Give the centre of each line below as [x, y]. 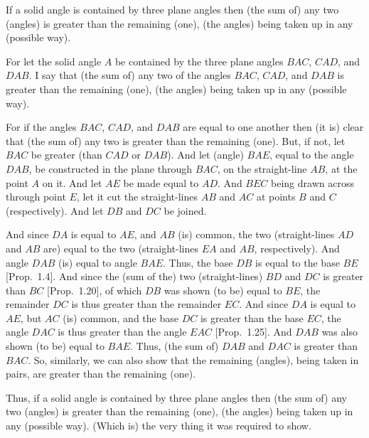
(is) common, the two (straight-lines [256, 234]
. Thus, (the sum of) [175, 346]
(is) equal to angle [97, 262]
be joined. [185, 210]
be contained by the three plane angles [199, 61]
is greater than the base [252, 317]
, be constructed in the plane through [110, 168]
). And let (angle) [205, 155]
